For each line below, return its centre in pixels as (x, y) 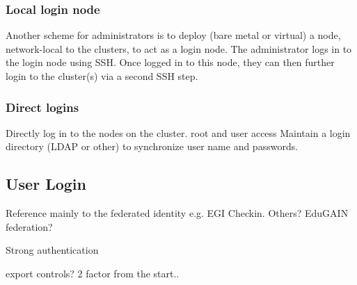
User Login (46, 184)
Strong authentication (52, 250)
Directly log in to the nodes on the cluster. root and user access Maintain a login (178, 132)
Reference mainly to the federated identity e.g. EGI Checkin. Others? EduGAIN (177, 213)
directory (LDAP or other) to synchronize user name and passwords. (152, 146)
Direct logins (42, 107)
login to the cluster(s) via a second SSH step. (102, 76)
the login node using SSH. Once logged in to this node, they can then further (170, 62)
